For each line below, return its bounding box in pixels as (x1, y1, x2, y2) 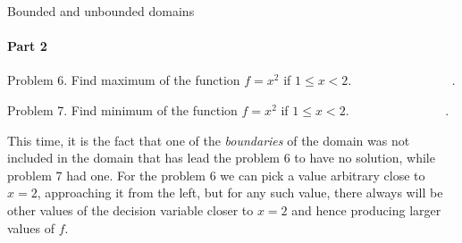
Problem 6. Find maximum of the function (7, 71, 240, 89)
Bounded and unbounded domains (7, 2, 195, 20)
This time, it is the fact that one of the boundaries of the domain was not (7, 130, 410, 149)
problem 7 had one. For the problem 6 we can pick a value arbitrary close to (7, 165, 425, 184)
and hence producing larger (291, 200, 441, 219)
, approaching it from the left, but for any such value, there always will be (37, 183, 443, 202)
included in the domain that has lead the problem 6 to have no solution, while (7, 148, 435, 167)
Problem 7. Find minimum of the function (7, 100, 238, 119)
